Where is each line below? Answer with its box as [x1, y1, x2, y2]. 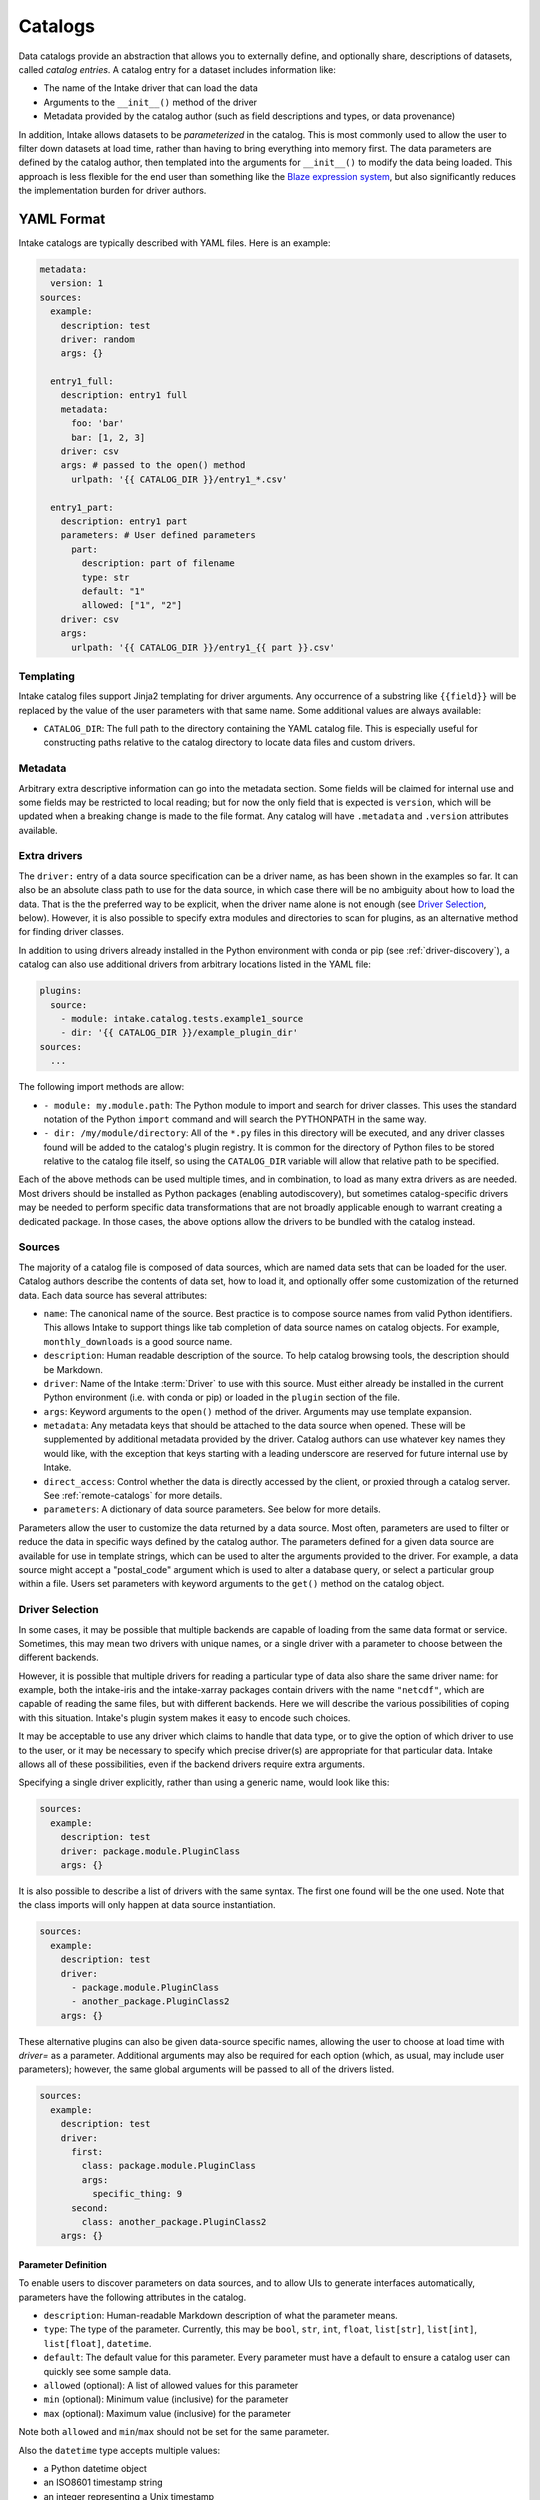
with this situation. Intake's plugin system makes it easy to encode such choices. [18, 1711, 351, 1724]
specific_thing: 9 [91, 2188, 183, 2200]
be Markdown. [43, 1363, 104, 1375]
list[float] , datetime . [43, 2337, 152, 2349]
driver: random [60, 333, 135, 345]
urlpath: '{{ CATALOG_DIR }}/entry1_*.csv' [71, 473, 288, 485]
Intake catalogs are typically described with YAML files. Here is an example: [18, 236, 331, 249]
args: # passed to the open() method [60, 460, 246, 471]
